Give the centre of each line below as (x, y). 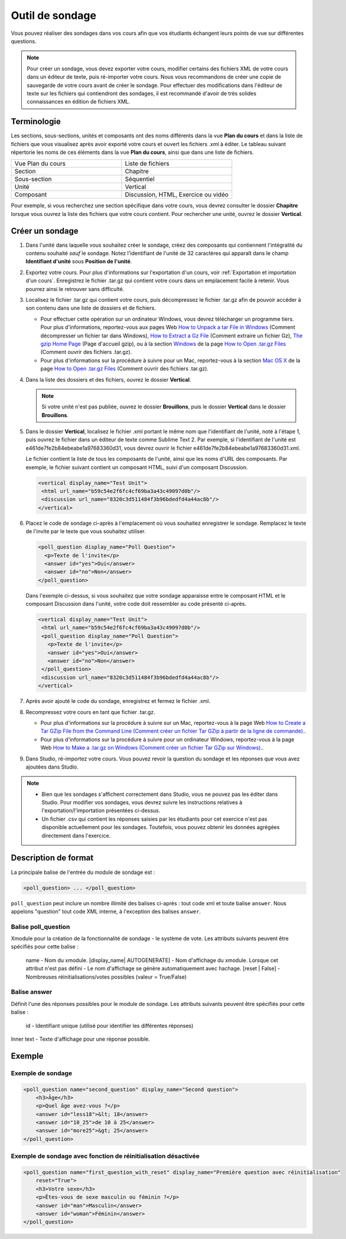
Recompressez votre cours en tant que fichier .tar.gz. (91, 712)
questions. (24, 41)
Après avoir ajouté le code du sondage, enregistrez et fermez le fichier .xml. (118, 701)
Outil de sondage (54, 15)
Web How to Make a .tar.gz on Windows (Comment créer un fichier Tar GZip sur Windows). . (152, 748)
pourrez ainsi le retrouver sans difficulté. (75, 289)
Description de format (52, 858)
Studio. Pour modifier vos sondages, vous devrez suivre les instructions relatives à (142, 802)
